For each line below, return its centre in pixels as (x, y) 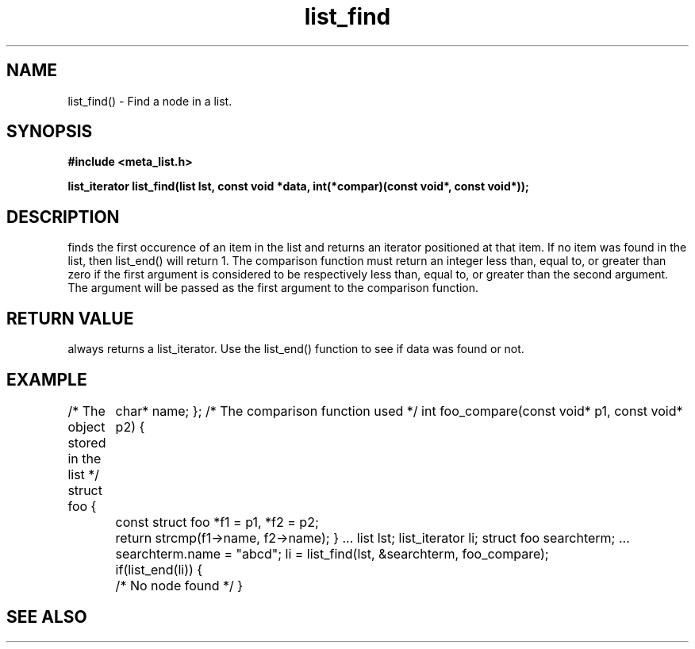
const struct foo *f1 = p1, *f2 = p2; (217, 522)
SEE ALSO (47, 617)
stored (87, 442)
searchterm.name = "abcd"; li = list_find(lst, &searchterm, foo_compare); (332, 553)
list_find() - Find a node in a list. (150, 101)
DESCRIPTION (63, 217)
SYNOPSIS (50, 132)
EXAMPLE (47, 379)
